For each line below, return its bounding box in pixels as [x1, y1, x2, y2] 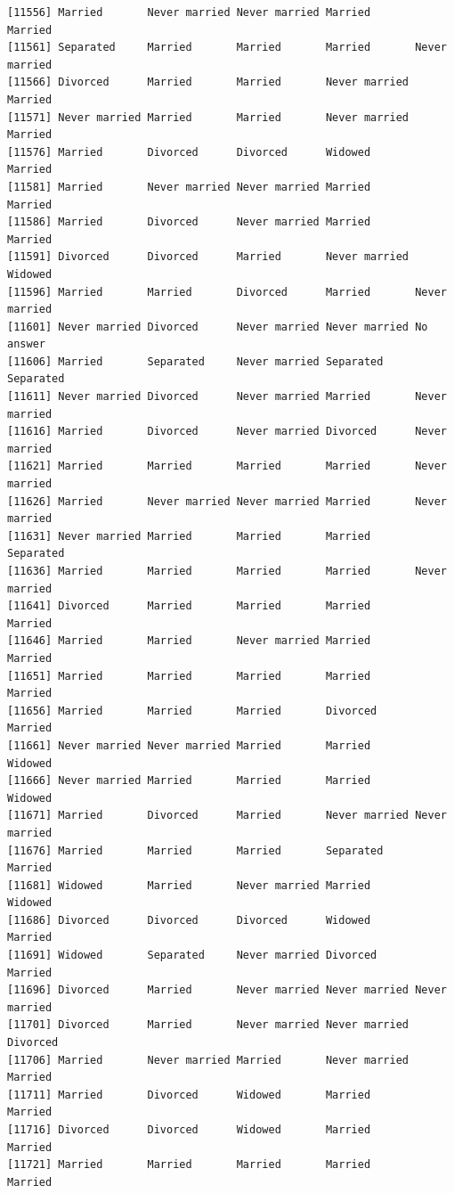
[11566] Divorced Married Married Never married [7, 76, 409, 89]
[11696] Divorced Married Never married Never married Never [7, 984, 447, 997]
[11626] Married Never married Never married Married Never [7, 494, 447, 508]
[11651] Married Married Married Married [7, 669, 371, 682]
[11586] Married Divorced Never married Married [7, 216, 371, 229]
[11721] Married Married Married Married [7, 1158, 371, 1172]
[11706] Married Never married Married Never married [7, 1053, 409, 1066]
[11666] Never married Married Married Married [7, 774, 371, 788]
